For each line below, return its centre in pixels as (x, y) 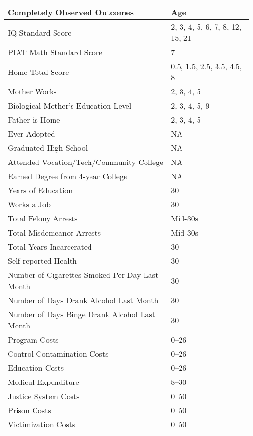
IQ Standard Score (40, 32)
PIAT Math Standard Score (55, 52)
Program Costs (33, 339)
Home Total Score (38, 72)
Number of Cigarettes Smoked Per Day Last (83, 275)
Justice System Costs (44, 396)
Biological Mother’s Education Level (70, 105)
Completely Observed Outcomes (71, 12)
